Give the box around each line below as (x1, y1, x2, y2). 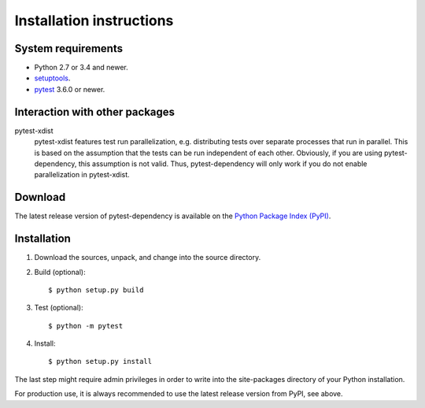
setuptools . (34, 73, 71, 83)
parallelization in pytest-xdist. (34, 170, 130, 180)
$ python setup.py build (48, 285, 144, 295)
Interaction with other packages (14, 105, 176, 118)
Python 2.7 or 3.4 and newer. (34, 63, 129, 72)
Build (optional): (34, 267, 86, 276)
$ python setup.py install (48, 357, 153, 366)
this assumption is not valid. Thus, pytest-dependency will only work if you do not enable (78, 158, 368, 169)
